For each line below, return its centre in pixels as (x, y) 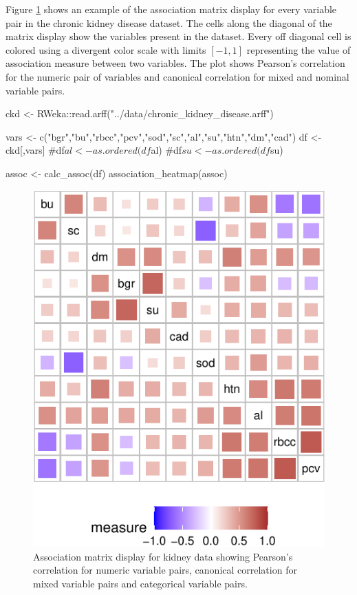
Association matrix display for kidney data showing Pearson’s (163, 556)
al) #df (166, 150)
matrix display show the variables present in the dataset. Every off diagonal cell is (178, 36)
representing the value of (299, 49)
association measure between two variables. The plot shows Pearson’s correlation (175, 63)
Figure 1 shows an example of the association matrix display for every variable (171, 9)
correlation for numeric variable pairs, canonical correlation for (165, 570)
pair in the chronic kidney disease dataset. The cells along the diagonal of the (169, 22)
